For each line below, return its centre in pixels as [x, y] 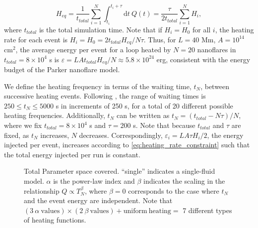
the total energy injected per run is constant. [72, 154]
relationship [42, 190]
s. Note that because [164, 125]
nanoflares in [217, 49]
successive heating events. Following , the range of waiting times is [105, 96]
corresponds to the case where [174, 190]
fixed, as [17, 135]
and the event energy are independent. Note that [98, 200]
